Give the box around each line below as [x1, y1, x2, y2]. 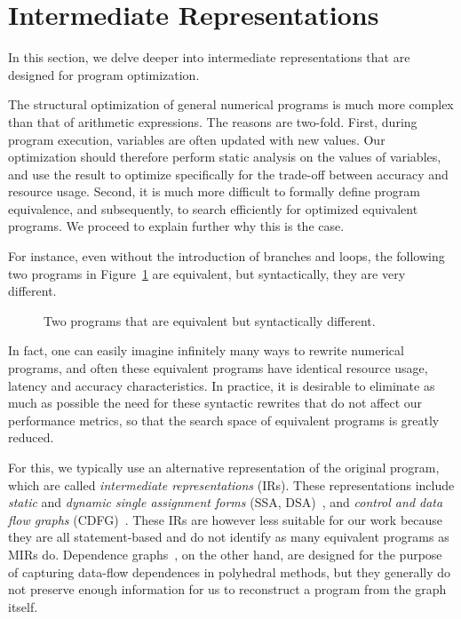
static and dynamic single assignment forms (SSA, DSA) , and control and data [8, 493, 443, 512]
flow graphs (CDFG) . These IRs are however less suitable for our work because [8, 510, 443, 528]
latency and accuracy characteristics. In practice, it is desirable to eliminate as [8, 376, 435, 394]
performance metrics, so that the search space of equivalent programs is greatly [8, 410, 440, 429]
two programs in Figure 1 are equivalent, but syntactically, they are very [8, 264, 406, 282]
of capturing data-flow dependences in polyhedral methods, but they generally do [8, 562, 451, 581]
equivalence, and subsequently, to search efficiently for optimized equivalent [8, 199, 418, 218]
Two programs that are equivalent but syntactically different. [44, 311, 376, 329]
